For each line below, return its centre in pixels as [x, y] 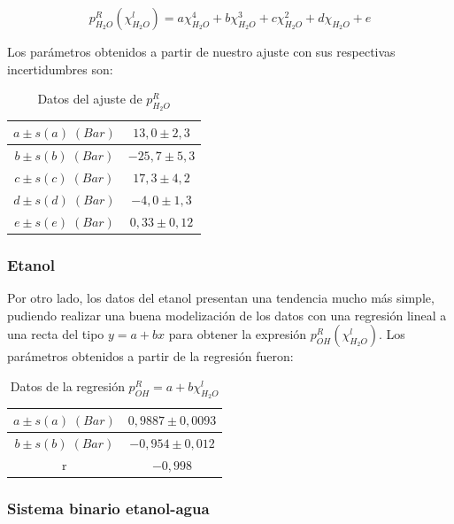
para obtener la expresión [238, 334]
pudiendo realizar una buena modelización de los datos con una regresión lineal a [227, 315]
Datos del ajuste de [90, 99]
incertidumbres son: [60, 69]
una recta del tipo [56, 334]
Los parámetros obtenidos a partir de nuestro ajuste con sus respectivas [201, 51]
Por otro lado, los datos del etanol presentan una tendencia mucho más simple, [221, 298]
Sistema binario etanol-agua [108, 508]
